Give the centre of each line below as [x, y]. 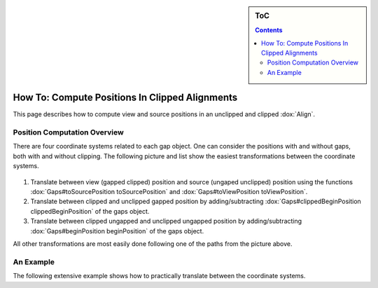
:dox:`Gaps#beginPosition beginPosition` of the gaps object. [117, 231]
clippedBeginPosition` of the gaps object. [90, 211]
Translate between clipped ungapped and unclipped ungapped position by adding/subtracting [166, 221]
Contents [269, 30]
